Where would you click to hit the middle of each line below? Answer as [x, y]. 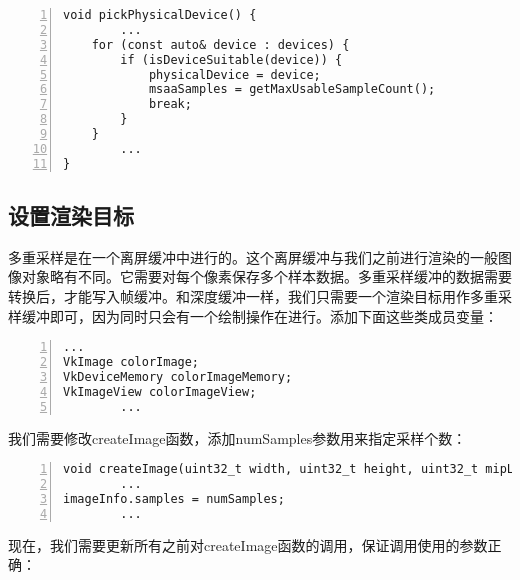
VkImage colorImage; [131, 362]
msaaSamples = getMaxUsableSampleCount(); [292, 89]
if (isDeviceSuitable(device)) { [231, 59]
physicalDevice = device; [234, 74]
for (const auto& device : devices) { [220, 44]
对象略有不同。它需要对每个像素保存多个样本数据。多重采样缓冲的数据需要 [266, 276]
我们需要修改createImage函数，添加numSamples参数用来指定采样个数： [237, 437]
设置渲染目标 [71, 215]
